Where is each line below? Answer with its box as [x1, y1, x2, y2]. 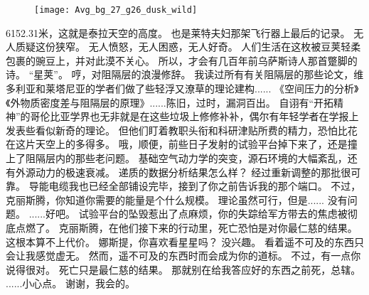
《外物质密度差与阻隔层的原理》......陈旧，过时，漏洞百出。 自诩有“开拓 [6, 95, 334, 109]
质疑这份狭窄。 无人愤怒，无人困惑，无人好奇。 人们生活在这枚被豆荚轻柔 [15, 39, 361, 54]
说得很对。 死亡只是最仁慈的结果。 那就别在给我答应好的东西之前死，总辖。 [6, 262, 361, 277]
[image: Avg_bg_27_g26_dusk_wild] [34, 5, 198, 15]
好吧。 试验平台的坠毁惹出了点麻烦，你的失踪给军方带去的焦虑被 [46, 206, 348, 221]
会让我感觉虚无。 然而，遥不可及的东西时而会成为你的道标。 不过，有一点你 [6, 248, 361, 263]
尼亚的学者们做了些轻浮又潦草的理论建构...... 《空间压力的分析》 [65, 81, 359, 96]
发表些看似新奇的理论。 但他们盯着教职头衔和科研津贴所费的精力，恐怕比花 [6, 122, 358, 137]
